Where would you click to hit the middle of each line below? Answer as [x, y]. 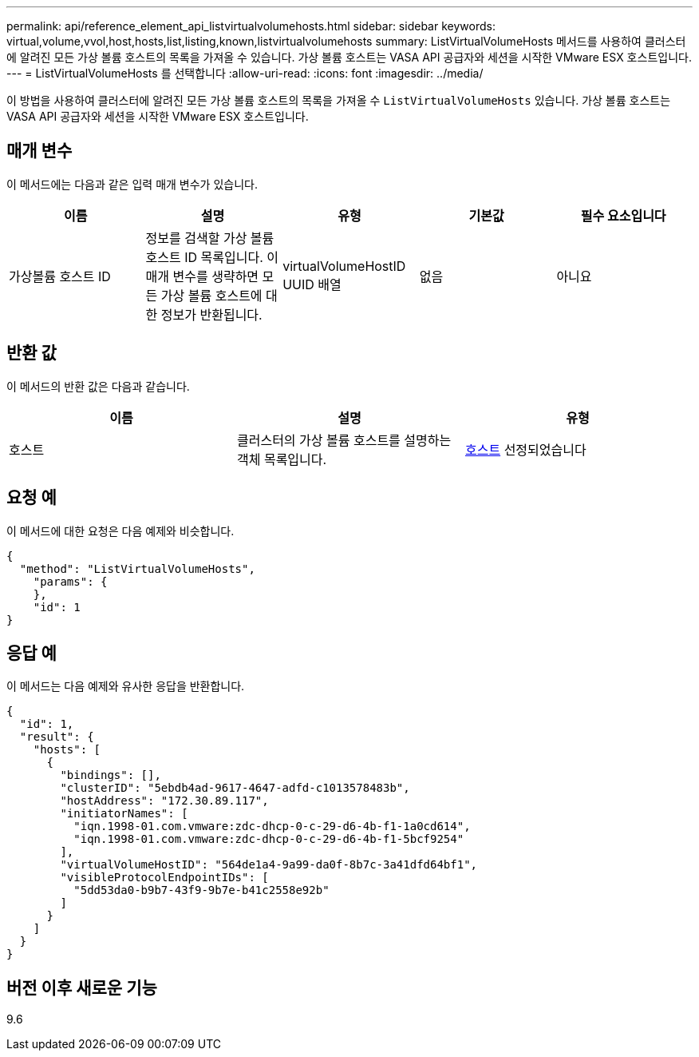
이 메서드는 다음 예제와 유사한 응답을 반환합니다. [126, 686]
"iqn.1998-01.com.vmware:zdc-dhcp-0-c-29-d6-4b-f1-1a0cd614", [272, 827]
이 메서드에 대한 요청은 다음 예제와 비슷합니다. [120, 530]
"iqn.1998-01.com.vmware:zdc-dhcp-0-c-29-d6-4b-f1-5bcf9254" [269, 839]
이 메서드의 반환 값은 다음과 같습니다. [98, 386]
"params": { [70, 581]
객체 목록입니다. [282, 459]
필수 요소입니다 [623, 215]
